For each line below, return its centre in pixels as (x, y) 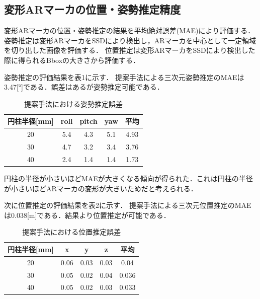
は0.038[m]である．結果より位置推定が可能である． (87, 215)
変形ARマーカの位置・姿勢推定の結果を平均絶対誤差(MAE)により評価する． (129, 30)
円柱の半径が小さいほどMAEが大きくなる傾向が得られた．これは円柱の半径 (128, 178)
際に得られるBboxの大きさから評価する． (72, 60)
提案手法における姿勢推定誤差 (73, 103)
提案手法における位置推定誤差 (72, 232)
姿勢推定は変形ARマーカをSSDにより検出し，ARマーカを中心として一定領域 (130, 40)
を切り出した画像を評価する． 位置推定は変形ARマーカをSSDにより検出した (130, 50)
